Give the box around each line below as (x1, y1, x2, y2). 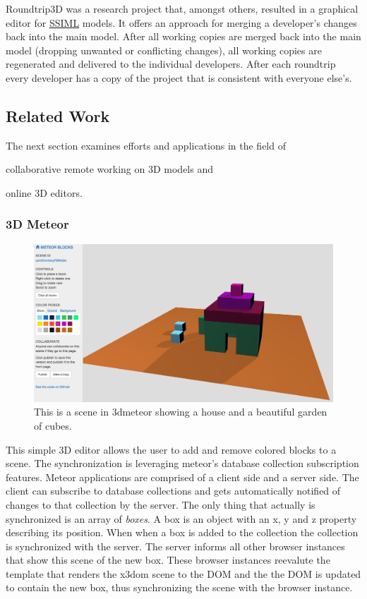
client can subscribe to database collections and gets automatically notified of (6, 483, 341, 498)
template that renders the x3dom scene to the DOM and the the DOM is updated (6, 566, 361, 581)
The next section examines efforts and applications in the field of (6, 138, 286, 152)
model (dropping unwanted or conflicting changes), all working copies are (6, 42, 322, 57)
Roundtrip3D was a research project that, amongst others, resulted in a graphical (6, 1, 359, 16)
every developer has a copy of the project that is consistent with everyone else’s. (6, 70, 352, 85)
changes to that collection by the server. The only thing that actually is (6, 497, 315, 512)
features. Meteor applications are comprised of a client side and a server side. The (6, 469, 359, 484)
